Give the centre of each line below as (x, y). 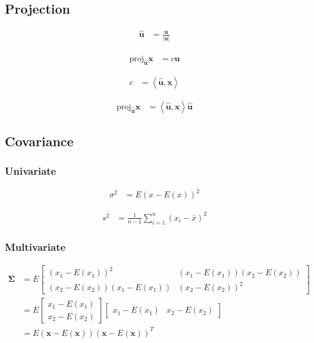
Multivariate (35, 246)
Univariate (31, 170)
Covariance (39, 141)
